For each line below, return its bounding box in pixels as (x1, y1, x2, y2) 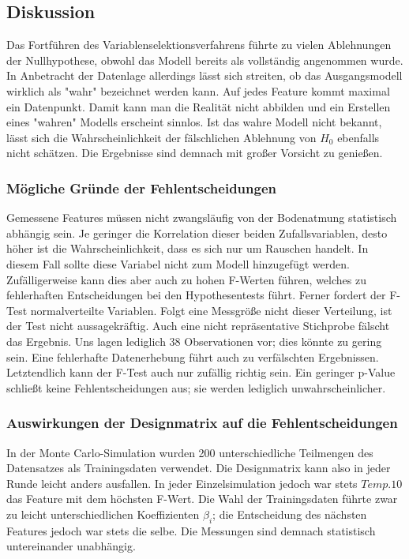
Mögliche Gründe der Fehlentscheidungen (6, 178, 277, 197)
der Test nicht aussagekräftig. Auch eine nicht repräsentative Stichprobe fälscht (6, 317, 390, 334)
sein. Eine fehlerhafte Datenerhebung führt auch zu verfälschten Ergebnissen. (6, 348, 379, 365)
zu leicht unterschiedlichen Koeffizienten (6, 505, 200, 522)
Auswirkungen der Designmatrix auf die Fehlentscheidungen (6, 413, 398, 433)
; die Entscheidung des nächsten (212, 505, 367, 522)
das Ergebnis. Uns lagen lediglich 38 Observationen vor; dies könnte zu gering (6, 332, 382, 349)
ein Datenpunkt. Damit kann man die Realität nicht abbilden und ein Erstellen (6, 98, 391, 114)
